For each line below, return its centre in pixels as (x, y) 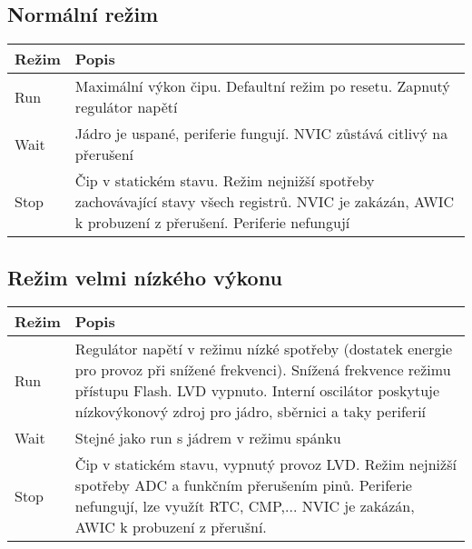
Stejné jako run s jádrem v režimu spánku (208, 438)
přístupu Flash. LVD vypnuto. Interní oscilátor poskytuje (257, 391)
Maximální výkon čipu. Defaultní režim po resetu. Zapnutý (262, 86)
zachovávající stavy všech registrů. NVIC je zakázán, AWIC (265, 202)
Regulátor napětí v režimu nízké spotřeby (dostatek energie (264, 349)
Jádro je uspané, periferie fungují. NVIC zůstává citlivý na (261, 134)
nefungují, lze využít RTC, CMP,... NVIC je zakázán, (245, 506)
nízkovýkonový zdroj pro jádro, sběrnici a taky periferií (251, 412)
